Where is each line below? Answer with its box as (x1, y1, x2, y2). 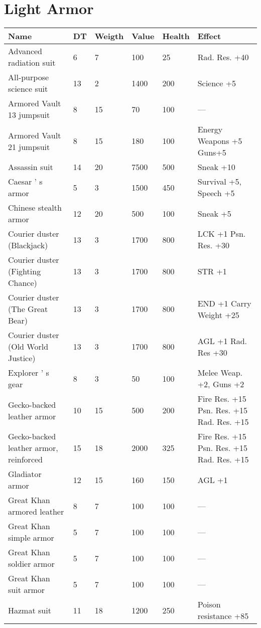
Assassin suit (8, 161, 53, 173)
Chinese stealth (8, 202, 62, 214)
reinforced (8, 453, 43, 465)
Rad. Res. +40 (197, 51, 249, 63)
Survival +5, (197, 176, 241, 188)
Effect (197, 30, 221, 42)
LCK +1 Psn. (197, 228, 246, 240)
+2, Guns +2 (197, 378, 244, 390)
